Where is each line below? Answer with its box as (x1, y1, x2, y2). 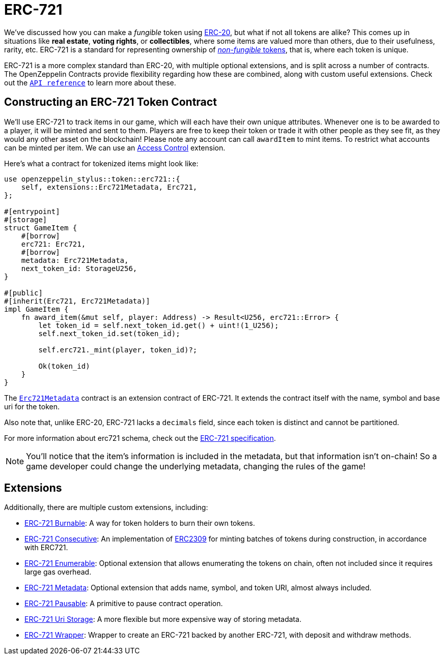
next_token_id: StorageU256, (21, 264, 137, 273)
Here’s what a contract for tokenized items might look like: (4, 159, 199, 168)
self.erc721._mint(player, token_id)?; (38, 345, 198, 354)
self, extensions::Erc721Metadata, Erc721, (21, 183, 198, 191)
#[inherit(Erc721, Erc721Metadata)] (4, 296, 150, 305)
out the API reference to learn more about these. (4, 78, 176, 87)
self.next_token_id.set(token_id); (38, 329, 180, 338)
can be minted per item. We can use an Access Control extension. (4, 143, 226, 152)
